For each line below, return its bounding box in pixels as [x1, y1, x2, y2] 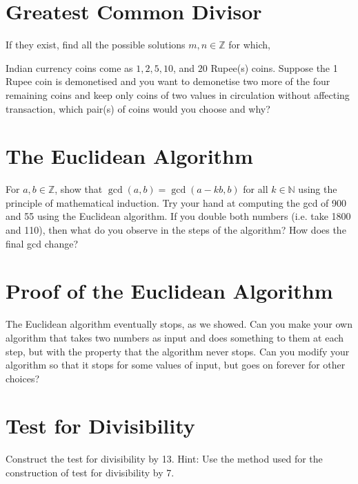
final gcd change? [6, 236, 78, 250]
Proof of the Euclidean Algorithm [6, 277, 333, 305]
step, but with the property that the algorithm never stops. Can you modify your [6, 344, 350, 358]
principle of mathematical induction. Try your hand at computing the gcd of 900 [6, 195, 347, 210]
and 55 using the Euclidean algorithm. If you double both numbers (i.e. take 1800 [6, 209, 351, 223]
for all [243, 182, 268, 196]
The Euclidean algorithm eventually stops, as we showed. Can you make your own [6, 317, 352, 331]
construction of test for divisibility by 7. [6, 465, 175, 479]
